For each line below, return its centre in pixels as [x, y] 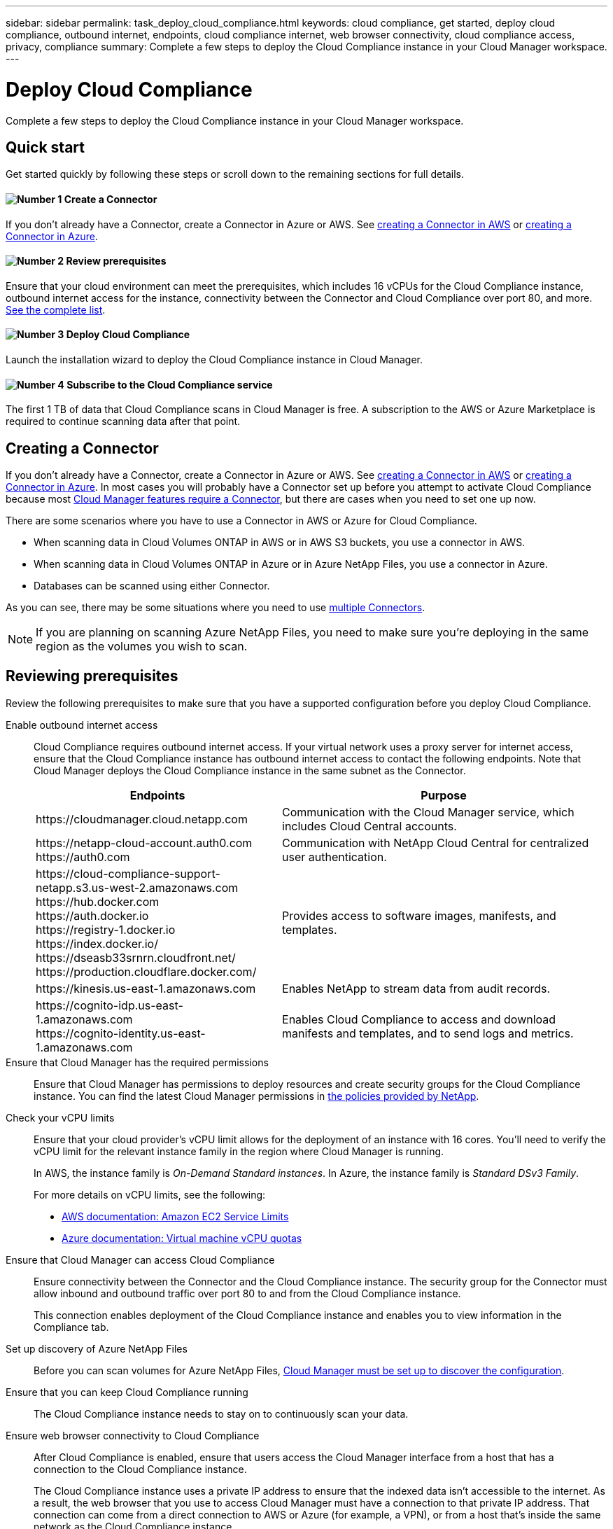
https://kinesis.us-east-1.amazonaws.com [146, 988]
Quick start [45, 147]
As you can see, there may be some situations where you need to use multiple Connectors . [216, 608]
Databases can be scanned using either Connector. [152, 586]
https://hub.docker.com [98, 901]
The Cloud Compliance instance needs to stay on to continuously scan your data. [221, 1413]
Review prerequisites [116, 261]
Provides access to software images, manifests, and [419, 915]
